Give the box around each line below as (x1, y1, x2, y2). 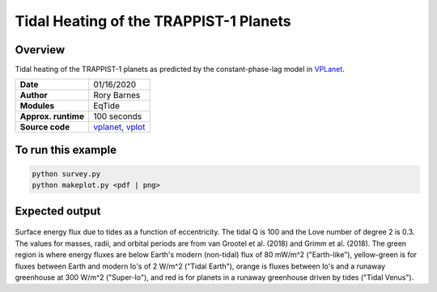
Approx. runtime (19, 111, 85, 122)
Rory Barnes (93, 90, 141, 101)
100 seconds (93, 111, 142, 122)
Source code (19, 121, 70, 133)
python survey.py (32, 170, 101, 179)
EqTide (93, 100, 121, 112)
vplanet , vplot (93, 121, 146, 133)
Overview (15, 43, 66, 57)
